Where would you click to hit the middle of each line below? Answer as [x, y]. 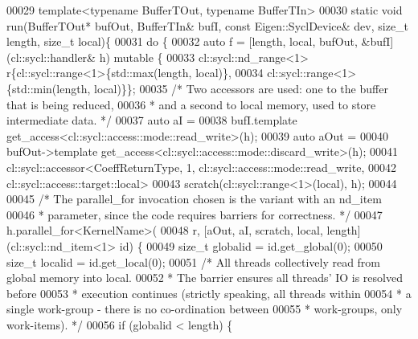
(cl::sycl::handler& [51, 57]
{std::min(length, [49, 88]
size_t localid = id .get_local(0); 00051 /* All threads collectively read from [194, 261]
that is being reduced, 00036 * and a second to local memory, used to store [191, 104]
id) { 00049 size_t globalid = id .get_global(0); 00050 [251, 245]
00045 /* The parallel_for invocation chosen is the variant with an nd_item [194, 199]
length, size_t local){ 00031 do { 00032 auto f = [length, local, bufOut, [182, 41]
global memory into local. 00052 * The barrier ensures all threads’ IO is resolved [205, 278]
